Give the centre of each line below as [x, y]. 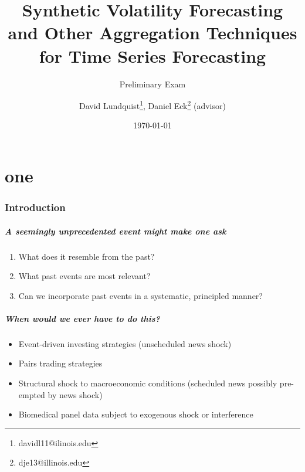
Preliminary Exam [152, 84]
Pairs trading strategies [60, 363]
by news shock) [75, 394]
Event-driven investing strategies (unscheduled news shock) [125, 343]
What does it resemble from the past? [87, 256]
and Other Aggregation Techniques [152, 33]
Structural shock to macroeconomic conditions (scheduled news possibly [148, 383]
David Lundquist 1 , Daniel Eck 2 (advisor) [152, 105]
